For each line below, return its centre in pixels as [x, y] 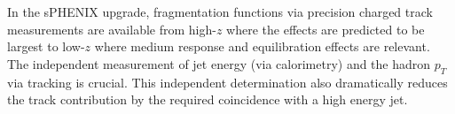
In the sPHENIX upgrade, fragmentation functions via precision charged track [220, 11]
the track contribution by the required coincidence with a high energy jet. [208, 99]
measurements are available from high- [112, 29]
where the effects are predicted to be [326, 29]
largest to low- [46, 46]
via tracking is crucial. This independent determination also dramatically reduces [227, 82]
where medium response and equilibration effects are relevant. [262, 46]
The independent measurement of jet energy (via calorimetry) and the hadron [219, 63]
